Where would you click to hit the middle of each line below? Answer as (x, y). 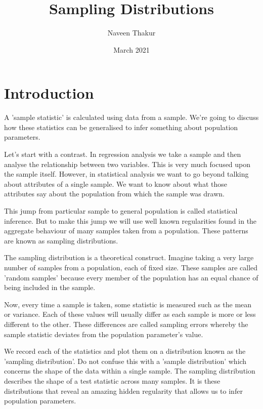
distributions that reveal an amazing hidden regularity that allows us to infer (123, 391)
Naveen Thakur (131, 33)
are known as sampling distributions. (61, 240)
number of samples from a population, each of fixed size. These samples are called (131, 267)
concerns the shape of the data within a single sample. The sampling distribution (130, 371)
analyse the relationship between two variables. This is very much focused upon (127, 164)
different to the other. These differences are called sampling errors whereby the (126, 324)
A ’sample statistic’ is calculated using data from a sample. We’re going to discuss (131, 117)
